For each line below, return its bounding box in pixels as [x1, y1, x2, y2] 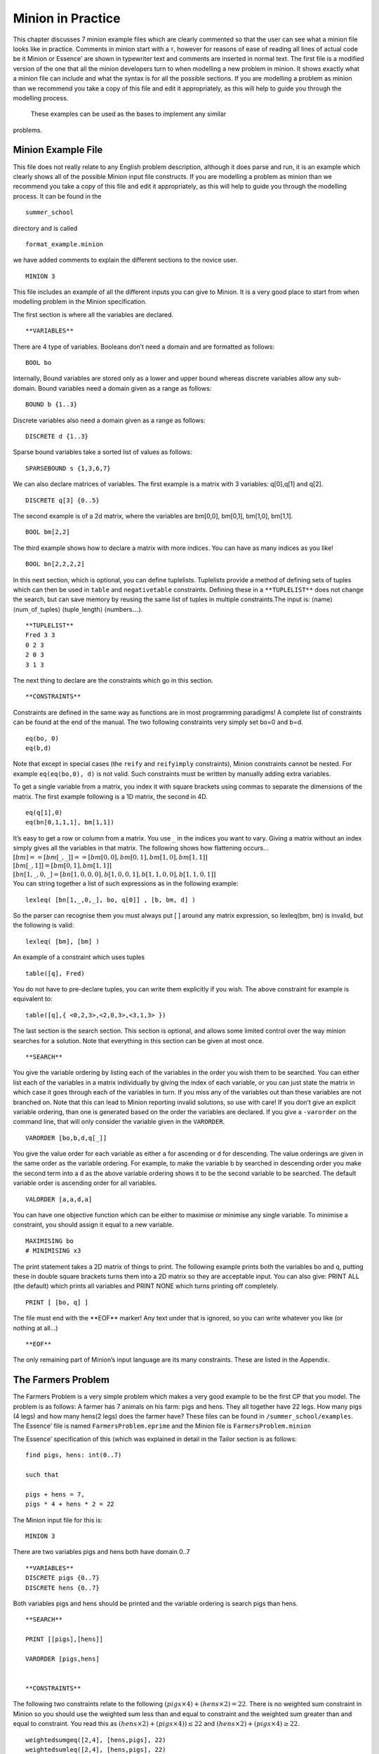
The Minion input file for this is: [13, 1515, 103, 1524]
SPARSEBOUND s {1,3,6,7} [25, 464, 111, 472]
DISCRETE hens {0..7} [25, 1584, 100, 1592]
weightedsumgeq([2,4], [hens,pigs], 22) [25, 1736, 166, 1743]
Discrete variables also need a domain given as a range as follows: [13, 416, 206, 424]
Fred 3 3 [25, 631, 55, 639]
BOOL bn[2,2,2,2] [25, 560, 85, 568]
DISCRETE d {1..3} [25, 432, 89, 440]
